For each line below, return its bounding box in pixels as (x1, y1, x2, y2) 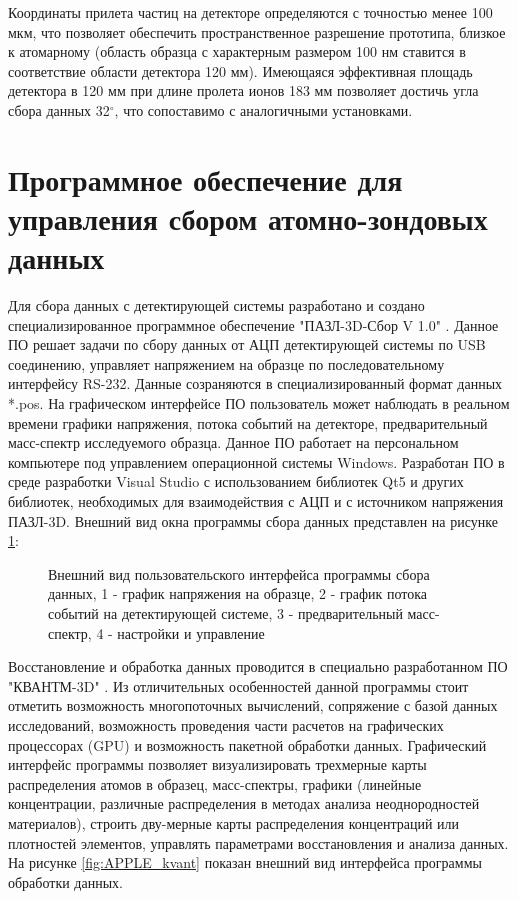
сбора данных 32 (8, 99, 110, 120)
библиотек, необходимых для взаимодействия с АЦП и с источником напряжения (8, 491, 504, 511)
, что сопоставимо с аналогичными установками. (114, 99, 413, 120)
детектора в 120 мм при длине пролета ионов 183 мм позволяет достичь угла (8, 80, 479, 101)
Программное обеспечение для (8, 158, 403, 199)
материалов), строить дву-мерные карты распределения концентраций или (8, 812, 460, 833)
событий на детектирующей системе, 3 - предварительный (48, 602, 403, 623)
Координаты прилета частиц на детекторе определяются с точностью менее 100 (8, 2, 493, 22)
